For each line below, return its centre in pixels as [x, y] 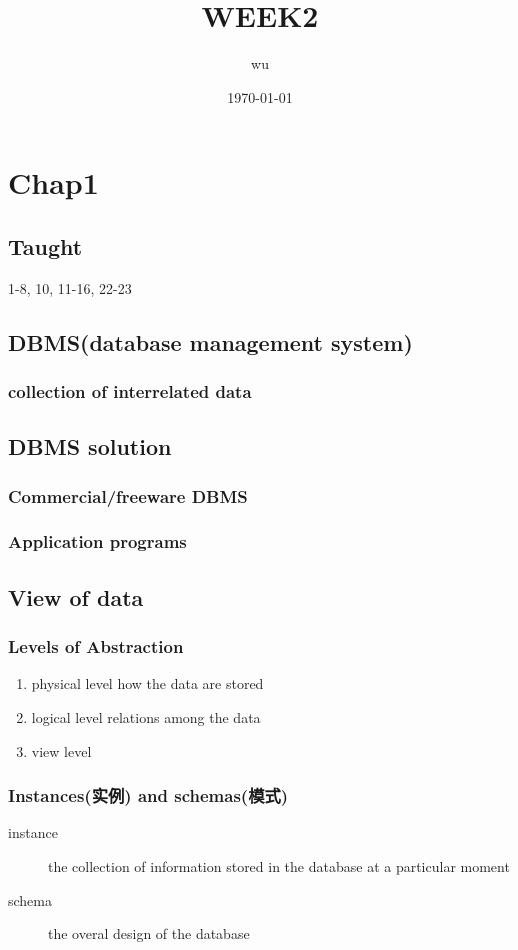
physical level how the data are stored [147, 683]
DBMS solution [90, 446]
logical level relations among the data [146, 716]
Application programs [97, 541]
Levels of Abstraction [96, 646]
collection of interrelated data [130, 391]
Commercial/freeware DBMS [128, 495]
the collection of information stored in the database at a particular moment [279, 865]
